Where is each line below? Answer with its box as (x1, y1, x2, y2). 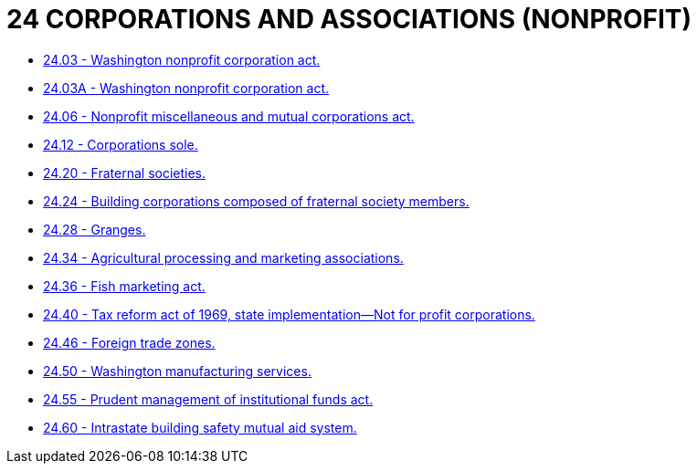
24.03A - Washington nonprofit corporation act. (43, 79, 329, 96)
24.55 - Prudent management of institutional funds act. (43, 391, 374, 407)
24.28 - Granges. (43, 221, 146, 237)
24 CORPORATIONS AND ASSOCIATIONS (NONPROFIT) (6, 4, 692, 35)
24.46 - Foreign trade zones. (43, 334, 216, 351)
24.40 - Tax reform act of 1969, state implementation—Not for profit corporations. (43, 306, 535, 322)
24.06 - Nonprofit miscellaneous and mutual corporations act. (43, 108, 415, 124)
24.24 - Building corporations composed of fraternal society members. (43, 193, 470, 209)
